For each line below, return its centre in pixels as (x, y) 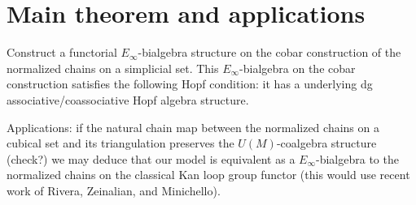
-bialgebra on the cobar (298, 68)
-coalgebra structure (326, 143)
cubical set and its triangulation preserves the (120, 143)
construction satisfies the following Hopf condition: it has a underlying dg (190, 84)
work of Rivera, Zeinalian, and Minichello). (114, 190)
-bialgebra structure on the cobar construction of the (269, 52)
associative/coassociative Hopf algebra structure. (128, 99)
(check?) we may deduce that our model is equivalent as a (151, 158)
